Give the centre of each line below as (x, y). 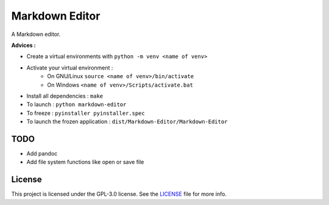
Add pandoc (42, 153)
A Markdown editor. (36, 34)
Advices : (23, 45)
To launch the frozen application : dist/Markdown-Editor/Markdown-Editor (127, 121)
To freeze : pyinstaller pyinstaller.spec (86, 113)
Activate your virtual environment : (70, 68)
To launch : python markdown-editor (76, 104)
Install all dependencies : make (65, 96)
